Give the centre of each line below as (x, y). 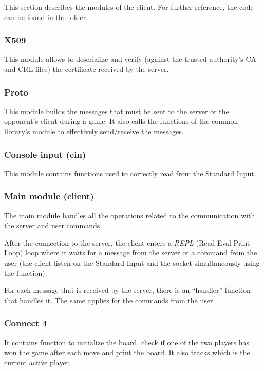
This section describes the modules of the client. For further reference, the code (129, 7)
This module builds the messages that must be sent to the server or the (117, 111)
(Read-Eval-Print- (224, 242)
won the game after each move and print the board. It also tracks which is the (127, 352)
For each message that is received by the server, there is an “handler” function (127, 290)
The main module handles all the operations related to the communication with (130, 215)
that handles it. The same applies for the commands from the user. (110, 300)
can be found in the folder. (46, 17)
